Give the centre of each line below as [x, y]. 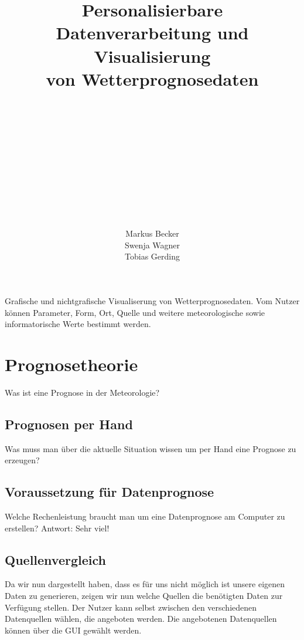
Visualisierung [152, 55]
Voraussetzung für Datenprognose [110, 492]
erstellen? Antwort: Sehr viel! [57, 528]
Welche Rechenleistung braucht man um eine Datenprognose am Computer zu [145, 516]
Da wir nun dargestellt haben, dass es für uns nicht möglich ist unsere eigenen [145, 584]
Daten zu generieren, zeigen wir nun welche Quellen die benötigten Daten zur [144, 596]
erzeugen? [22, 460]
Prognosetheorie [71, 364]
